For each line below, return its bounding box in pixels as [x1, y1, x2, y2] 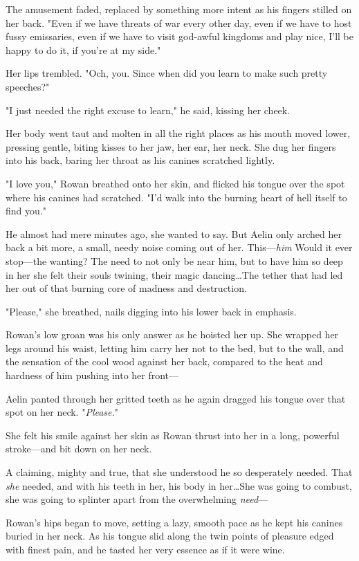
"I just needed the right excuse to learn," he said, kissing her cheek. [6, 102, 291, 117]
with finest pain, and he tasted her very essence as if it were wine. [6, 542, 285, 556]
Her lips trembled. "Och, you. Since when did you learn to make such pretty [6, 66, 328, 80]
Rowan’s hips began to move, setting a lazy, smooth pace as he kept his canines [6, 515, 343, 529]
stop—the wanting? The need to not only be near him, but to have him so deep [6, 253, 343, 268]
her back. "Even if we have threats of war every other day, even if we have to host [6, 15, 352, 30]
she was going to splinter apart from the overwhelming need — [6, 492, 268, 506]
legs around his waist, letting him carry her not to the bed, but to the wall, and [6, 340, 344, 355]
